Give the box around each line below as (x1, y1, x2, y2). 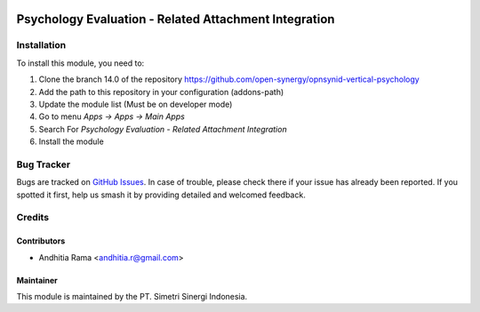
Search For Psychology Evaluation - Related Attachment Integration (38, 124, 288, 134)
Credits (16, 212, 49, 224)
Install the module (38, 136, 104, 147)
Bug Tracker (16, 158, 71, 171)
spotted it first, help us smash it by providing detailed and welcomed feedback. (16, 189, 306, 200)
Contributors (16, 236, 66, 246)
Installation (16, 39, 67, 52)
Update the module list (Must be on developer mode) (38, 99, 233, 109)
